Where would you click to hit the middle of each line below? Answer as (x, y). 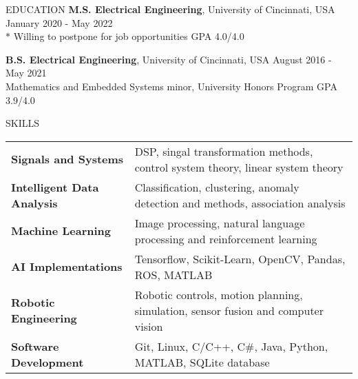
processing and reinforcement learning (226, 238)
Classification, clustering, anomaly (217, 187)
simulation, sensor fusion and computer (229, 310)
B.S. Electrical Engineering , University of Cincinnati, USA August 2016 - (169, 59)
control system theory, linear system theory (239, 167)
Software (35, 346)
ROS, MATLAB (173, 274)
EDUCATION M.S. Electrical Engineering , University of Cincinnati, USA (170, 9)
